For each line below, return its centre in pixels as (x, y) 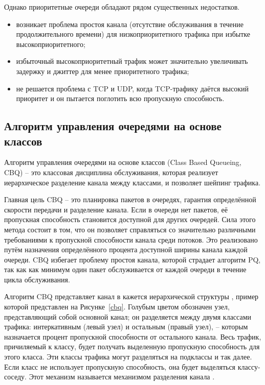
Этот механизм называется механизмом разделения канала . (122, 377)
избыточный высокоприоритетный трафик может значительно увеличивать (132, 61)
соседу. (15, 377)
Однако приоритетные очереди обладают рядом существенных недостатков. (122, 7)
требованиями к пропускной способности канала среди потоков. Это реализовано (131, 239)
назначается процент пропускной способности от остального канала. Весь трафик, (133, 336)
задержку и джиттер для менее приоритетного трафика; (103, 71)
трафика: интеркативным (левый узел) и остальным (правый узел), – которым (126, 327)
